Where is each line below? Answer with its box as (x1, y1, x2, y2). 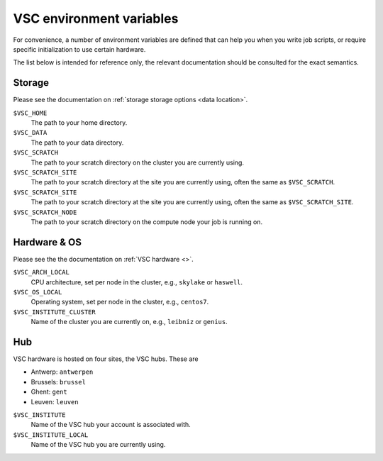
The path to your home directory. (30, 118, 128, 127)
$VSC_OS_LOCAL (13, 288, 62, 296)
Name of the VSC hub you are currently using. (30, 440, 166, 449)
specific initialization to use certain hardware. (13, 45, 146, 53)
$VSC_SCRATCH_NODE (13, 208, 77, 216)
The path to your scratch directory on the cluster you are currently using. (30, 158, 245, 167)
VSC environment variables (13, 11, 179, 26)
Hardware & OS (13, 236, 82, 248)
